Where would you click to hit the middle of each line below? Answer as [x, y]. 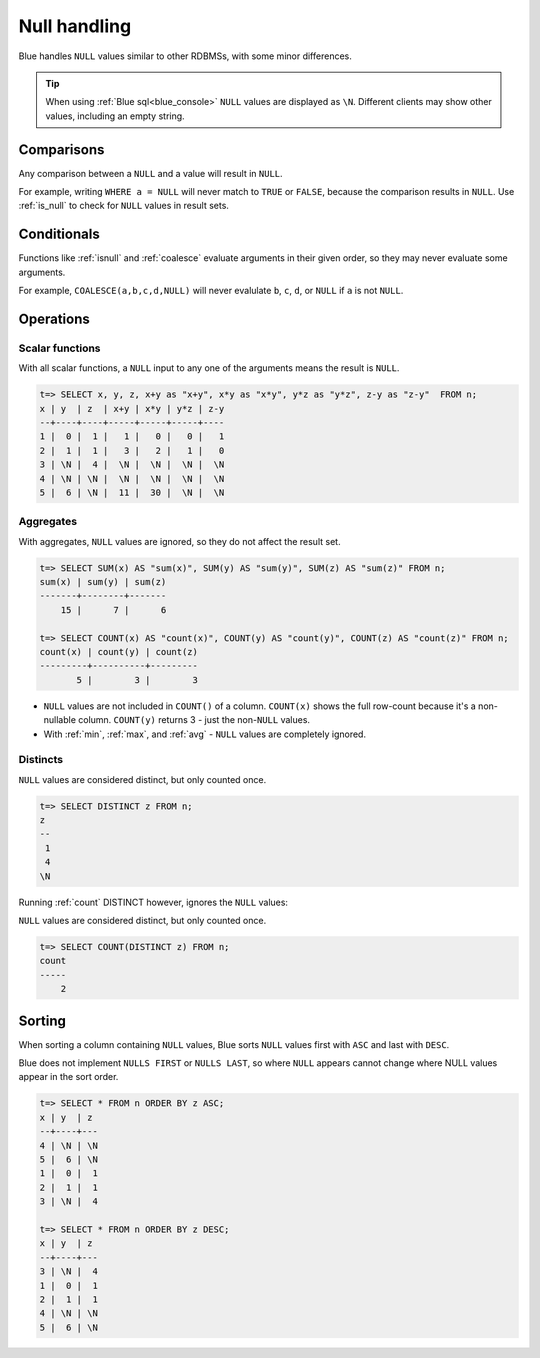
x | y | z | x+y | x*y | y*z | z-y [132, 408]
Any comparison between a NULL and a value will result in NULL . [151, 173]
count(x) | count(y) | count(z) [119, 652]
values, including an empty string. [115, 116]
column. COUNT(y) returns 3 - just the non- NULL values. [194, 720]
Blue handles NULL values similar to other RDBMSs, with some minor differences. [185, 56]
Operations [54, 318]
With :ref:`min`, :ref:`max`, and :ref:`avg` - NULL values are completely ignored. [205, 734]
